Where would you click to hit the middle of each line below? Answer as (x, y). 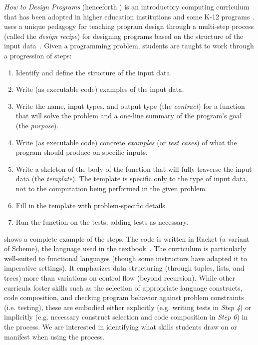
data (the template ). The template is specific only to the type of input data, (132, 178)
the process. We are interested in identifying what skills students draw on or (121, 327)
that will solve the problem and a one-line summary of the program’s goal (129, 116)
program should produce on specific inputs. (82, 152)
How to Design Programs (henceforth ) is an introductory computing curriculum (127, 6)
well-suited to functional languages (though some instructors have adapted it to (126, 258)
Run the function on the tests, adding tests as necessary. (102, 222)
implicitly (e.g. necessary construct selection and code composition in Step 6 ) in (126, 317)
